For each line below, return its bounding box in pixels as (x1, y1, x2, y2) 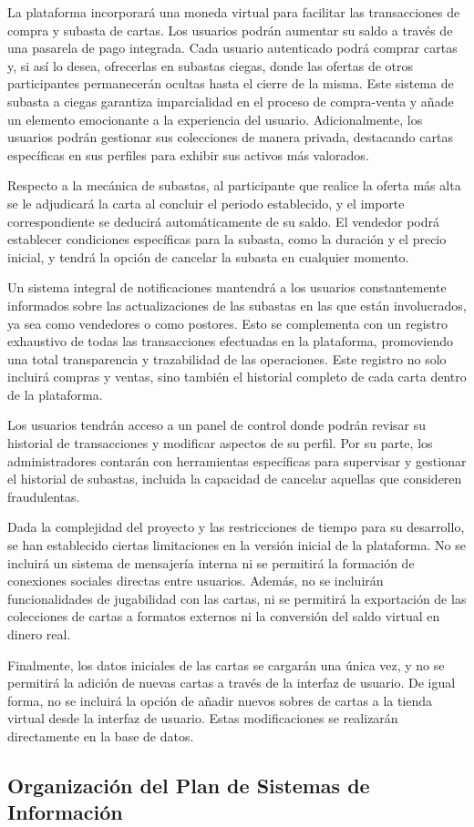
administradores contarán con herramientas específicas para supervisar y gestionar (7, 451, 467, 470)
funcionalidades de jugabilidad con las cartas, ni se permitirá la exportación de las (7, 588, 467, 607)
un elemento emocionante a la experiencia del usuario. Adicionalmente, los (7, 109, 423, 128)
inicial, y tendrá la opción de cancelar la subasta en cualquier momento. (7, 247, 409, 266)
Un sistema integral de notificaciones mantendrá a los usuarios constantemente (7, 278, 447, 297)
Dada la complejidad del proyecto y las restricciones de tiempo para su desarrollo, (7, 517, 465, 536)
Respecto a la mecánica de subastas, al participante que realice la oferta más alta (7, 176, 461, 195)
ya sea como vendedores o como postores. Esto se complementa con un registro (7, 313, 448, 332)
